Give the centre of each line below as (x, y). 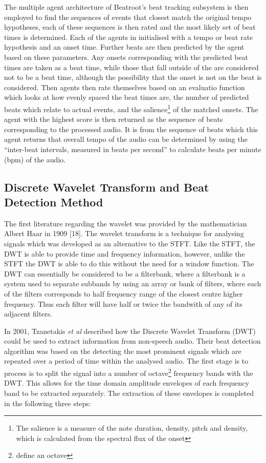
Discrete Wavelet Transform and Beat (107, 187)
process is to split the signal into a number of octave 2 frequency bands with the (129, 372)
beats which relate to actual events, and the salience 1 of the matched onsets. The (131, 108)
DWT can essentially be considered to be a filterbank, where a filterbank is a (125, 273)
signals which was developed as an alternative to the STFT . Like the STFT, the (130, 243)
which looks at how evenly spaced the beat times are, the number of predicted (127, 97)
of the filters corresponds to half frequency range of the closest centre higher (124, 293)
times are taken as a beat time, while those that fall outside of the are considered (131, 67)
